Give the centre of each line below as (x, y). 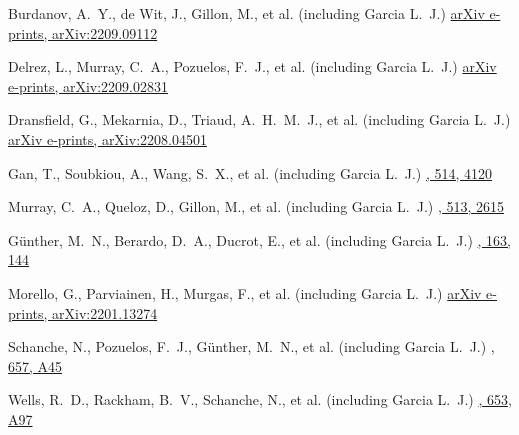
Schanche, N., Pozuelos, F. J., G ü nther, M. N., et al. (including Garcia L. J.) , (251, 346)
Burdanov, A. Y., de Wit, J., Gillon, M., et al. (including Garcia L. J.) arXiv (246, 13)
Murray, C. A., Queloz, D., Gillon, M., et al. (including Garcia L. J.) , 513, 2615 (256, 206)
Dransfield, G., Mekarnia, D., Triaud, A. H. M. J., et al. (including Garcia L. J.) (259, 119)
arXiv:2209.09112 (105, 32)
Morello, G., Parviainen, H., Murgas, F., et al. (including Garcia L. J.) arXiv (245, 292)
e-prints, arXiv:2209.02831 (88, 85)
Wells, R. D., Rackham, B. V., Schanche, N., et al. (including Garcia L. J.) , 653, (260, 399)
